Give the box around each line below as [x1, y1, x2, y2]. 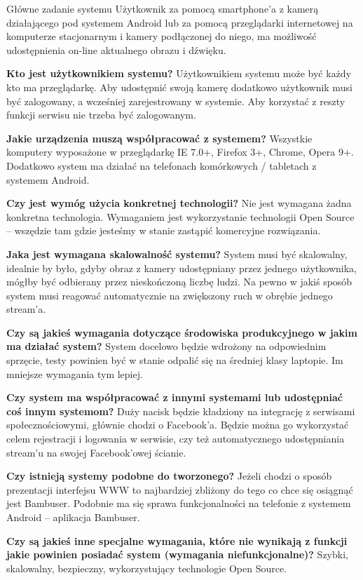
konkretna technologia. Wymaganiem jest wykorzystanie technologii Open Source [6, 209, 355, 224]
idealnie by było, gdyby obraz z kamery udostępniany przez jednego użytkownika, [6, 260, 357, 275]
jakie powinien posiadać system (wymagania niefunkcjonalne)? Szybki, [6, 547, 348, 562]
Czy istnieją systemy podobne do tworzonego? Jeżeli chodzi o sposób [6, 468, 332, 483]
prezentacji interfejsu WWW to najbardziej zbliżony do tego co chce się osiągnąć [6, 482, 353, 497]
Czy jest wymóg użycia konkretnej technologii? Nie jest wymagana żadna [6, 196, 352, 210]
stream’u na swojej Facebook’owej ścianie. [6, 445, 186, 459]
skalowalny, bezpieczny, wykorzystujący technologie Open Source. [6, 560, 287, 575]
